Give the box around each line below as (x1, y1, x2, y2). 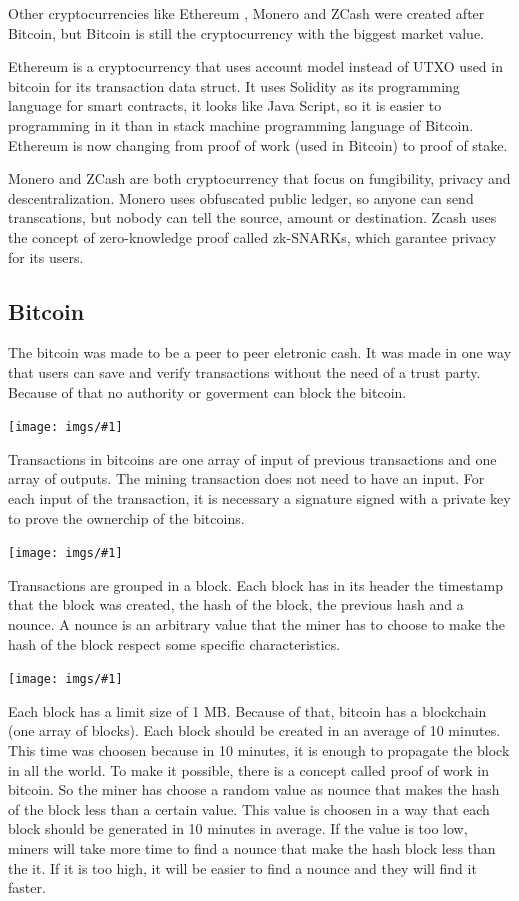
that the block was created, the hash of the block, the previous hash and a (8, 594, 464, 615)
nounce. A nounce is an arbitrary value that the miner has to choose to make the (8, 613, 505, 634)
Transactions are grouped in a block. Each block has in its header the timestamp (8, 574, 504, 595)
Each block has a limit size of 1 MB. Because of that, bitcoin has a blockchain (8, 700, 487, 721)
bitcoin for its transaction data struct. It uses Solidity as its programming (8, 75, 460, 96)
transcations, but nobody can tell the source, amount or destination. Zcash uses (8, 207, 497, 228)
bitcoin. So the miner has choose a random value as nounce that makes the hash (8, 779, 500, 800)
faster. (8, 877, 46, 898)
